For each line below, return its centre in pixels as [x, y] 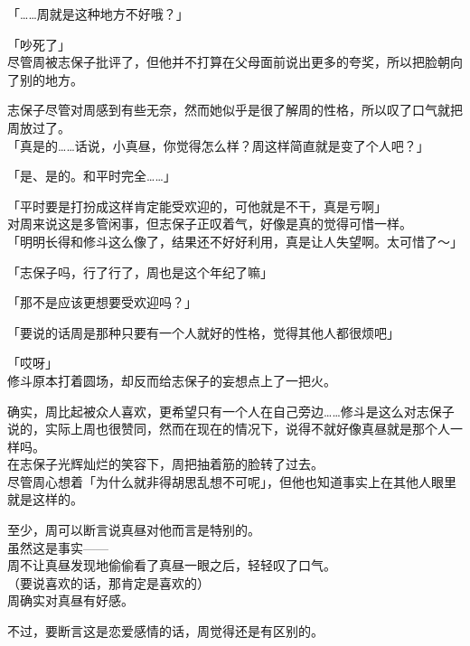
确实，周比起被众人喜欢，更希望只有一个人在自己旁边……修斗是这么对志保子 [231, 411]
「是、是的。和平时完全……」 [92, 176]
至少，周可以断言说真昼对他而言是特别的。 [134, 530]
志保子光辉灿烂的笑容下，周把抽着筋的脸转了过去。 [171, 464]
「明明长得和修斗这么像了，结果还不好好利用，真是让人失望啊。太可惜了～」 [235, 241]
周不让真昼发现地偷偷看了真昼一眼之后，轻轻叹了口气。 [172, 565]
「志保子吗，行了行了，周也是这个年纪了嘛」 [140, 272]
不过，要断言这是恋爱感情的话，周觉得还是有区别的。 [165, 631]
